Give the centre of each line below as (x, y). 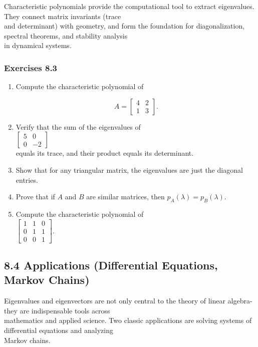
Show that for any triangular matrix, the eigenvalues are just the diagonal (129, 169)
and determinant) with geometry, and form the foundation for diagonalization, (124, 26)
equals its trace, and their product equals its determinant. (105, 153)
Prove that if (35, 197)
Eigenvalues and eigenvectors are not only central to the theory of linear (115, 301)
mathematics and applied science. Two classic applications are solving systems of (128, 320)
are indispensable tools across (65, 310)
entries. (27, 180)
